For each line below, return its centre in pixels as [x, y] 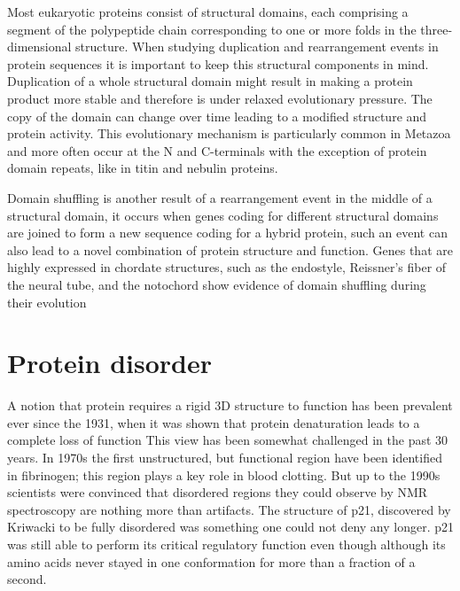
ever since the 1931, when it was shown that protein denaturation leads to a [214, 422]
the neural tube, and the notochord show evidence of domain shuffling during [217, 284]
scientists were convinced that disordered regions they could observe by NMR [218, 492]
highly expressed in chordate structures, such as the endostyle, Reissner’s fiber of [227, 267]
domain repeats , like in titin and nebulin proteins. [143, 168]
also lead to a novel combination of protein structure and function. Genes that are [230, 249]
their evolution [47, 302]
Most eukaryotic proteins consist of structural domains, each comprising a [208, 12]
